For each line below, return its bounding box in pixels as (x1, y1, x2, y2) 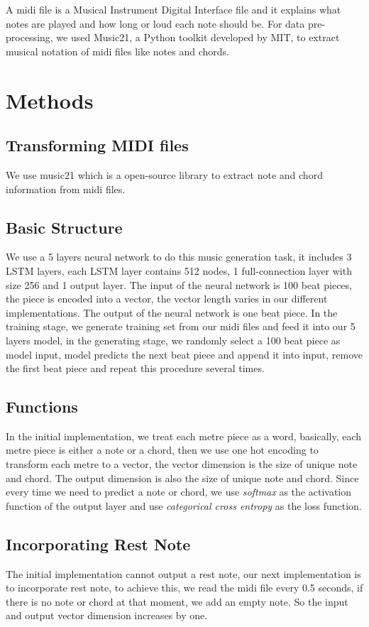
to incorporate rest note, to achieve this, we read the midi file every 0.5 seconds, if (6, 580, 363, 595)
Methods (6, 85, 94, 114)
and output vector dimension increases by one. (6, 608, 208, 623)
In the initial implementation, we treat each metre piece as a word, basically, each (6, 428, 362, 443)
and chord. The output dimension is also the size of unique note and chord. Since (6, 470, 359, 485)
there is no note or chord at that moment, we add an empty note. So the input (6, 594, 348, 609)
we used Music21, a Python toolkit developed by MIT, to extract (56, 30, 340, 45)
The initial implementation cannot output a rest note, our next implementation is (6, 566, 361, 581)
